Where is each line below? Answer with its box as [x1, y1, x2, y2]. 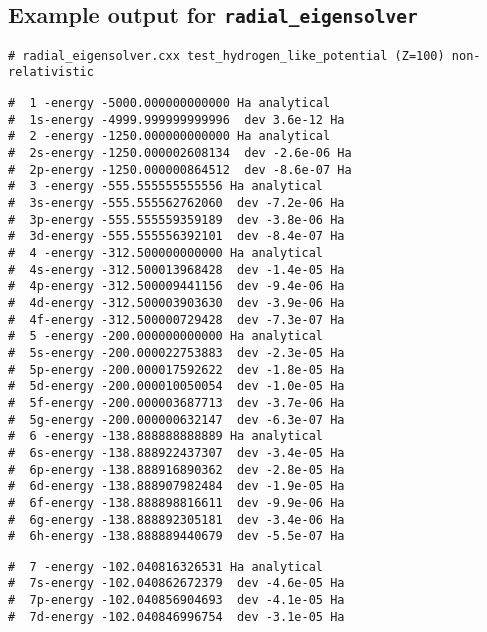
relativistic [8, 65, 94, 80]
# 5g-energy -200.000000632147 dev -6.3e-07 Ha [8, 412, 345, 427]
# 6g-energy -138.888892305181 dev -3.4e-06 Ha [8, 512, 345, 527]
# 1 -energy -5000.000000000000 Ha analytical [8, 96, 331, 111]
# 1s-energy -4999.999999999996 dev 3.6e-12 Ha [8, 112, 345, 127]
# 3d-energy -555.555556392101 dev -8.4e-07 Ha [8, 229, 345, 244]
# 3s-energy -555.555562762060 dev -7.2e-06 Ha [8, 196, 345, 211]
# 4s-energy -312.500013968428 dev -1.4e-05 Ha [8, 262, 345, 277]
